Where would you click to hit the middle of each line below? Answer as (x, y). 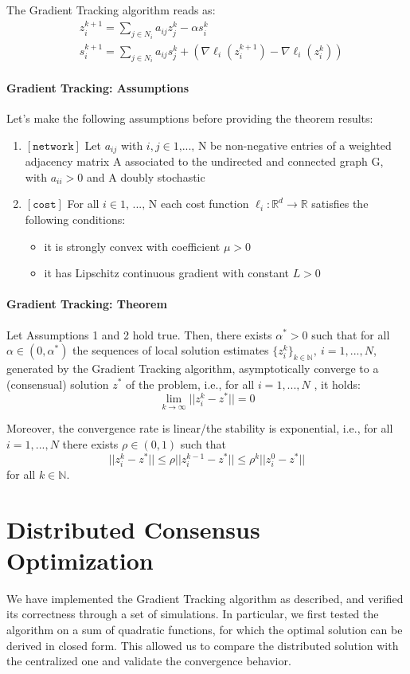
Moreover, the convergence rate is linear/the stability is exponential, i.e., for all (200, 428)
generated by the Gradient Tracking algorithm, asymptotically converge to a (193, 368)
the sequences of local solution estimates (171, 350)
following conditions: (75, 219)
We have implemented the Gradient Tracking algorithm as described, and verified (205, 598)
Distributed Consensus (133, 529)
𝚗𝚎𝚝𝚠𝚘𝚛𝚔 (53, 146)
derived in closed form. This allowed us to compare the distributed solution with (203, 645)
